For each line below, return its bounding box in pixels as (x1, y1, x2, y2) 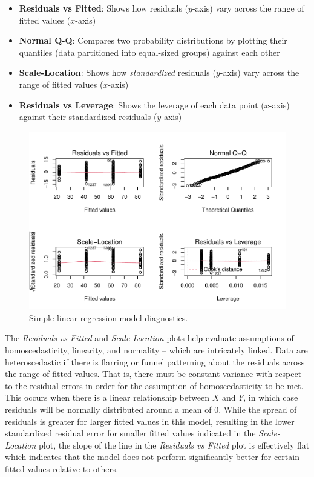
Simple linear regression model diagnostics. (29, 311, 188, 324)
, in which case (243, 391, 298, 404)
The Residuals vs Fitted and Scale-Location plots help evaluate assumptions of (5, 332, 294, 344)
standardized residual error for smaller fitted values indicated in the (5, 427, 256, 439)
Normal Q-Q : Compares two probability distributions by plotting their (19, 34, 287, 47)
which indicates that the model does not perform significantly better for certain (5, 450, 299, 463)
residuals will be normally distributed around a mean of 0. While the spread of (5, 403, 297, 416)
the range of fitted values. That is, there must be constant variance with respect (5, 367, 302, 380)
